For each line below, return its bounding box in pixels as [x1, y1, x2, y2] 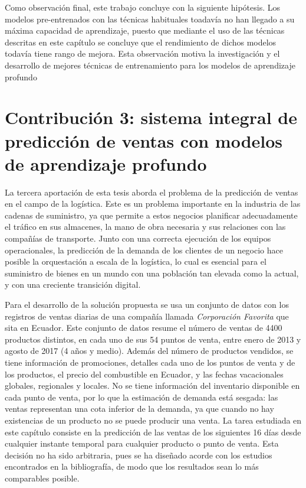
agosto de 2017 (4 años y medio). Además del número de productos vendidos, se [5, 344, 294, 357]
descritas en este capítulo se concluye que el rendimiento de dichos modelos [5, 35, 277, 48]
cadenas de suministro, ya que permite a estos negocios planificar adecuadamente [5, 209, 298, 221]
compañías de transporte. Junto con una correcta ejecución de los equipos [5, 232, 271, 245]
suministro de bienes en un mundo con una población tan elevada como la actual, [5, 266, 299, 279]
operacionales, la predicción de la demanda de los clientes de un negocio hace [5, 243, 283, 256]
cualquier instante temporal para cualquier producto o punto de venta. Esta [5, 437, 279, 450]
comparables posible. [5, 471, 80, 484]
